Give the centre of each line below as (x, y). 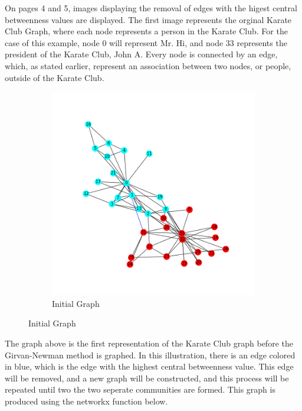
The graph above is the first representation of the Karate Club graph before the (149, 343)
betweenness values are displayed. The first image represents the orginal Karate (148, 19)
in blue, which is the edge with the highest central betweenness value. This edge (149, 366)
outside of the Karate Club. (55, 77)
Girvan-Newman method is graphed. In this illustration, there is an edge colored (150, 355)
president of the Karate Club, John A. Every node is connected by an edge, (141, 54)
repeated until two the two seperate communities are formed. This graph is (140, 389)
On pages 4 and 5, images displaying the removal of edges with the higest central (151, 8)
